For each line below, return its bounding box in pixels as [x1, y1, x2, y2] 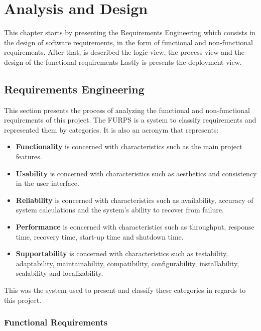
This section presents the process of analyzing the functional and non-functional [4, 104, 250, 115]
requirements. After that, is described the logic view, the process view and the [4, 47, 244, 57]
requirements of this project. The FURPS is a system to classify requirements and [4, 115, 256, 125]
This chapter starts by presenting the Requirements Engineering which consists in [4, 27, 255, 38]
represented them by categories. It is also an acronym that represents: [4, 124, 219, 135]
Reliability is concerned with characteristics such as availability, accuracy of [16, 194, 253, 205]
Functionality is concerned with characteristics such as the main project [16, 141, 242, 152]
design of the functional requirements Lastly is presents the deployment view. [4, 56, 242, 67]
